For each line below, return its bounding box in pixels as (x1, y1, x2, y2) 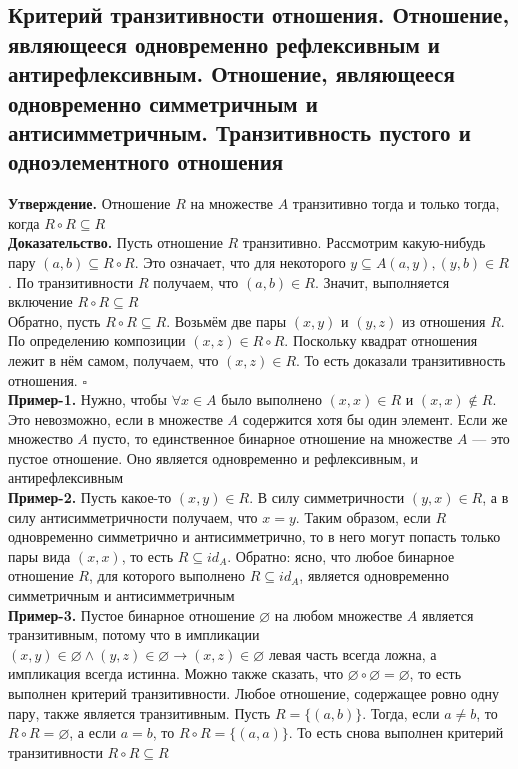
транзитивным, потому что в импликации (8, 624, 260, 645)
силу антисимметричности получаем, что (8, 506, 258, 527)
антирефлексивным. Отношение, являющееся (8, 58, 455, 89)
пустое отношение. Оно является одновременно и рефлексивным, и (8, 447, 419, 468)
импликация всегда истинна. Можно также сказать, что (8, 663, 344, 684)
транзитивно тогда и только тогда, (292, 193, 500, 214)
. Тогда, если (362, 702, 440, 723)
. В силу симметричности (249, 487, 405, 508)
